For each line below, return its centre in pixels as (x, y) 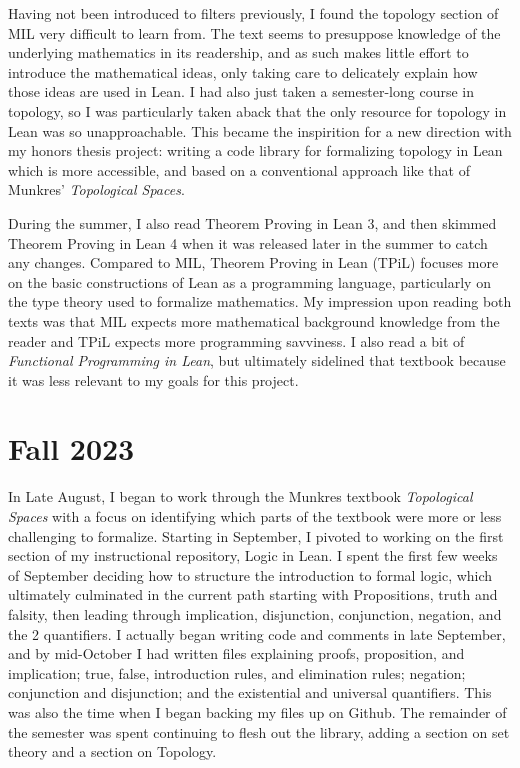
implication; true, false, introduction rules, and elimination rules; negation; (237, 672)
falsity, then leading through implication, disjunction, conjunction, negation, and (255, 613)
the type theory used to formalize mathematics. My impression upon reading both (260, 301)
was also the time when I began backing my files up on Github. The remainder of (257, 711)
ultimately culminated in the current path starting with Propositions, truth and (253, 594)
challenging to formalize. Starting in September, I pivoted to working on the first (256, 535)
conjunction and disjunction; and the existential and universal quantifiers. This (250, 692)
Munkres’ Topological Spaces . (96, 189)
